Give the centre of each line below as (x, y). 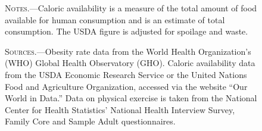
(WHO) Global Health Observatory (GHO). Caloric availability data (130, 63)
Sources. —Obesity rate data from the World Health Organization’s (128, 51)
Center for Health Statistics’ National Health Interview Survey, (120, 109)
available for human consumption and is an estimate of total (115, 19)
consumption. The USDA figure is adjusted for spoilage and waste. (127, 31)
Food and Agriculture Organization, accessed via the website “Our (126, 86)
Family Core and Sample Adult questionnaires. (90, 121)
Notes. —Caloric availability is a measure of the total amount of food (131, 8)
